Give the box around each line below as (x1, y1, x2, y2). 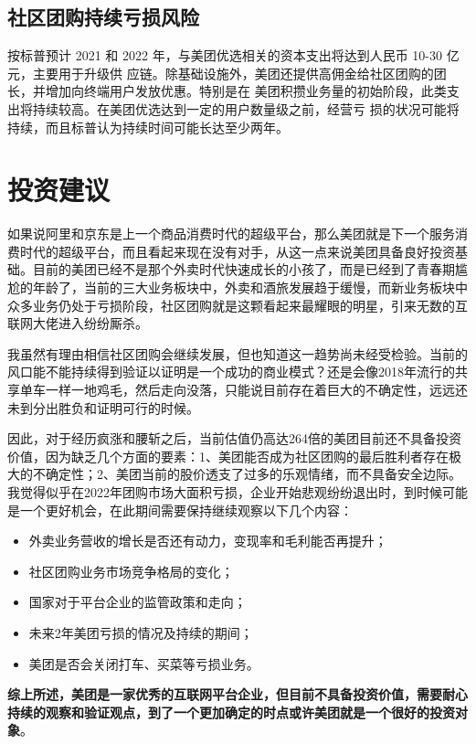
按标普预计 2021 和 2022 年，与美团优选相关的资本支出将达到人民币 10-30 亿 (7, 46, 460, 65)
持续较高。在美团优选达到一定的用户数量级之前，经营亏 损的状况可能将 (32, 99, 460, 118)
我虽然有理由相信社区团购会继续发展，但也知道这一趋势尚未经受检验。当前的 (7, 344, 468, 363)
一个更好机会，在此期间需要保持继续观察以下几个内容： (19, 500, 353, 519)
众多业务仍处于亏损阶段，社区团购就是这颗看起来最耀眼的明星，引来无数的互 (7, 295, 468, 314)
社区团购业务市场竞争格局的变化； (28, 561, 234, 580)
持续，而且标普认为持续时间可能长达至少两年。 (7, 117, 289, 136)
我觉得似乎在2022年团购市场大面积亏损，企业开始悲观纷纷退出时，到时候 (7, 483, 442, 502)
